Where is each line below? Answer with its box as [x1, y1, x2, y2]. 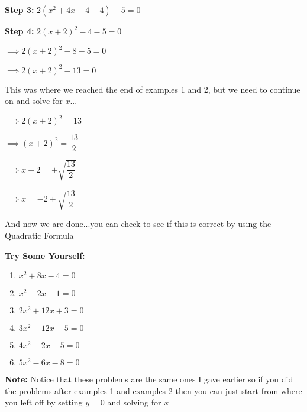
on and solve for [5, 95, 63, 107]
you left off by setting [5, 396, 83, 408]
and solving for [107, 396, 161, 408]
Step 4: [5, 25, 34, 37]
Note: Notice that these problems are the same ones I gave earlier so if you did [5, 373, 293, 385]
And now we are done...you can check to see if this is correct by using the [5, 218, 272, 230]
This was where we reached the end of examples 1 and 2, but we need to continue [5, 83, 300, 95]
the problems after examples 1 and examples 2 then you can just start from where [5, 384, 302, 397]
